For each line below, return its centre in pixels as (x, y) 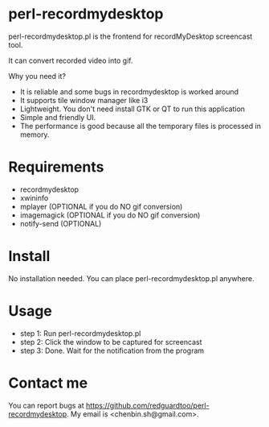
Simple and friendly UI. (58, 117)
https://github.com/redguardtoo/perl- (148, 405)
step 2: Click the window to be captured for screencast (111, 342)
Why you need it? (37, 76)
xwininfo (34, 197)
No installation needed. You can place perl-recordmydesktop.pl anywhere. (131, 278)
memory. (35, 135)
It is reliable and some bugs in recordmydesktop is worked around (129, 91)
